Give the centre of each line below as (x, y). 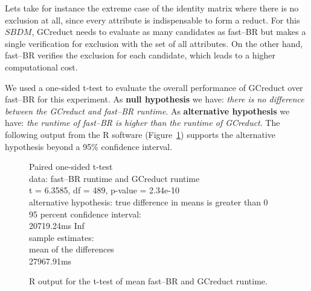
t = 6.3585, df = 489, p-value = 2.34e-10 (104, 190)
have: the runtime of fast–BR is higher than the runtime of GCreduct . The (143, 123)
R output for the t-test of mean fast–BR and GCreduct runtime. (148, 281)
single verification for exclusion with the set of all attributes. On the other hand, (154, 43)
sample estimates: (62, 237)
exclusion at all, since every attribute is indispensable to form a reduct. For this (152, 20)
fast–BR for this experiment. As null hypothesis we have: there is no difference (155, 99)
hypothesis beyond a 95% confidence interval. (89, 146)
